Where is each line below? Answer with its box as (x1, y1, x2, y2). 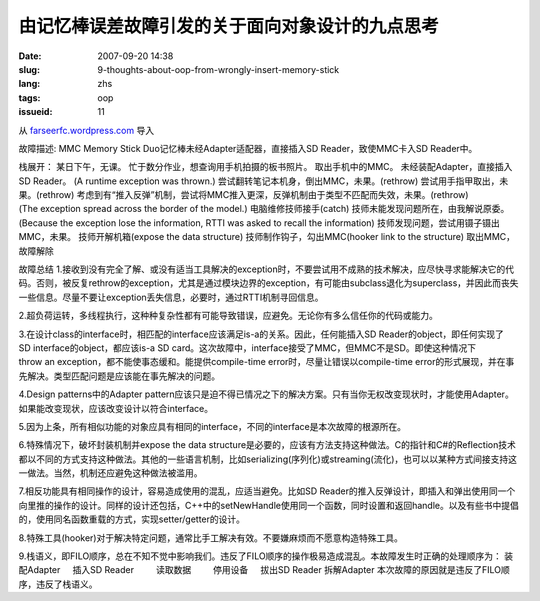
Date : (18, 50, 42, 62)
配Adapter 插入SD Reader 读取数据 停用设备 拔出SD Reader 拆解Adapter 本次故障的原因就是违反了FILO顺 (18, 564, 510, 576)
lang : (18, 78, 41, 90)
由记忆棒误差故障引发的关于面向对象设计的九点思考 (18, 15, 440, 37)
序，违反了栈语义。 (18, 578, 98, 590)
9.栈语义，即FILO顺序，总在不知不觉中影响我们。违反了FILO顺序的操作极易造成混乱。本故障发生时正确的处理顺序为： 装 (18, 550, 514, 562)
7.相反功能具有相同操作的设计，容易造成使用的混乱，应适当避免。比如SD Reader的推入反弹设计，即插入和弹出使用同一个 (18, 485, 516, 497)
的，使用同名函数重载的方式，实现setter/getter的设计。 (18, 513, 245, 525)
